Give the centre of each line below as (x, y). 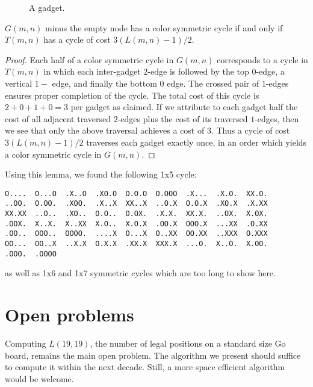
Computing (26, 343)
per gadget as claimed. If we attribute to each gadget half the (184, 107)
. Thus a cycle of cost (250, 130)
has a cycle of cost (77, 39)
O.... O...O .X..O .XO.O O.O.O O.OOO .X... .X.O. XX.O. (136, 193)
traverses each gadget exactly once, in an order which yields (197, 142)
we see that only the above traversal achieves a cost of (105, 130)
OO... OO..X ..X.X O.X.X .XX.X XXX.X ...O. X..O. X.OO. (136, 244)
